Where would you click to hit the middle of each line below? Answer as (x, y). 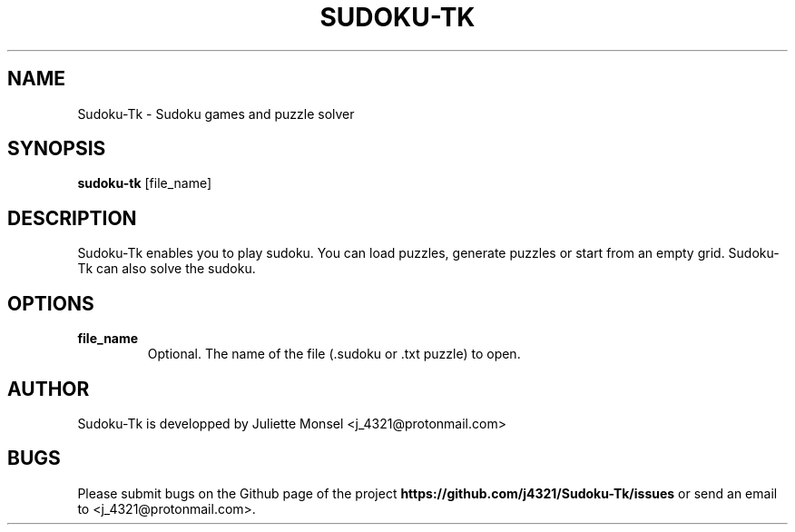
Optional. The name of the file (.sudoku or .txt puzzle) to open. (334, 354)
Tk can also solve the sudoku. (167, 269)
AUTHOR (49, 389)
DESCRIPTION (72, 218)
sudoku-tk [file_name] (145, 183)
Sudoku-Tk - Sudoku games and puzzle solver (216, 113)
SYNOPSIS (57, 149)
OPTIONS (51, 303)
